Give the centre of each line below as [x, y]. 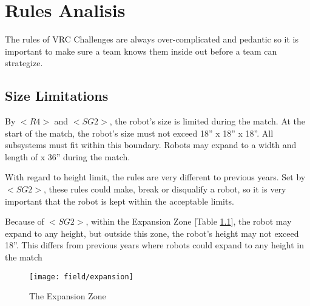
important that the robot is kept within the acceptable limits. [120, 201]
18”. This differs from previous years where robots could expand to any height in [154, 245]
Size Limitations [57, 96]
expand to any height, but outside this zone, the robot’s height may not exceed [152, 233]
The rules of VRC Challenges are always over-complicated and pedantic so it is [152, 39]
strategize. [24, 63]
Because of [25, 221]
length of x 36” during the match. [68, 156]
